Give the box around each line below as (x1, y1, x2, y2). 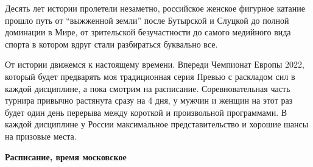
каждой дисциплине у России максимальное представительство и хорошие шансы (5, 118, 309, 130)
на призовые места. (5, 129, 77, 142)
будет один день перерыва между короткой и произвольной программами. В (5, 105, 287, 118)
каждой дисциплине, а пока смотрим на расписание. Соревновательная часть (5, 82, 290, 94)
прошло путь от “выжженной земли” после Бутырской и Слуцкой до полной (5, 13, 289, 26)
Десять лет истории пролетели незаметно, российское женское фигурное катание (5, 2, 305, 14)
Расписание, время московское (5, 150, 127, 163)
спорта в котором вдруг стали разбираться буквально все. (5, 37, 218, 50)
